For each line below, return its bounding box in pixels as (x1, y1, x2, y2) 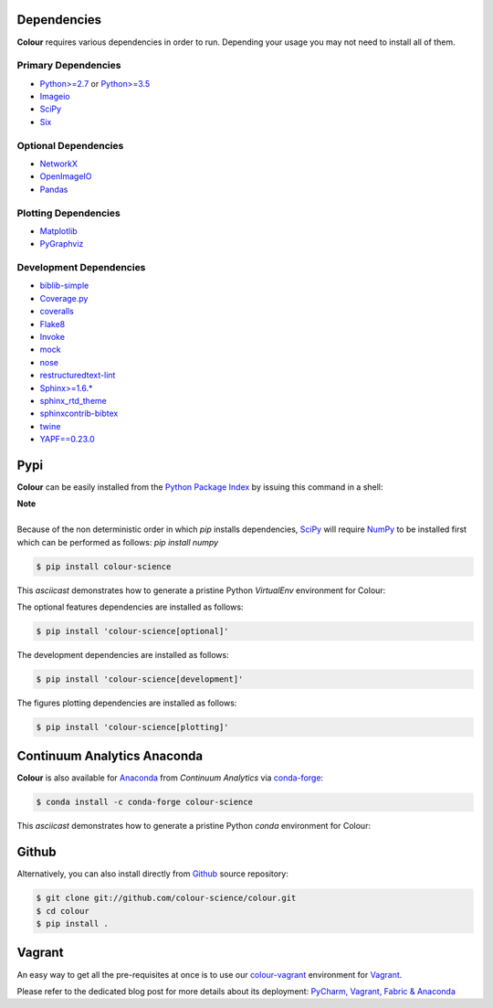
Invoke (39, 331, 66, 342)
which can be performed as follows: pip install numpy (16, 536, 219, 547)
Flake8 (39, 318, 66, 329)
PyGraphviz (39, 239, 84, 249)
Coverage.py (39, 292, 89, 303)
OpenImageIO (39, 171, 92, 182)
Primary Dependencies (16, 59, 121, 72)
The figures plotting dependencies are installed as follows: (16, 697, 237, 708)
